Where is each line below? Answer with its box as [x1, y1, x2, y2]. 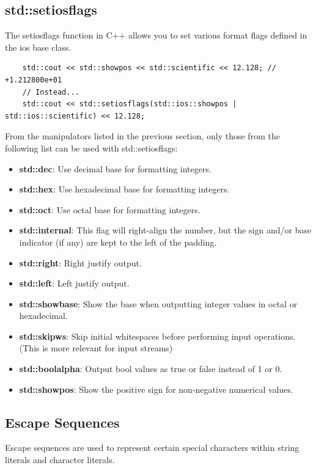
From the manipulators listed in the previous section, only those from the [5, 130, 280, 142]
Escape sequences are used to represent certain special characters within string [5, 441, 299, 454]
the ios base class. [5, 40, 72, 53]
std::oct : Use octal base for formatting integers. [19, 203, 200, 216]
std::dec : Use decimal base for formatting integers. [19, 162, 211, 175]
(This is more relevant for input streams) [19, 342, 173, 354]
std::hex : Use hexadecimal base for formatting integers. [19, 183, 230, 196]
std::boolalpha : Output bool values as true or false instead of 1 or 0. [19, 362, 282, 375]
